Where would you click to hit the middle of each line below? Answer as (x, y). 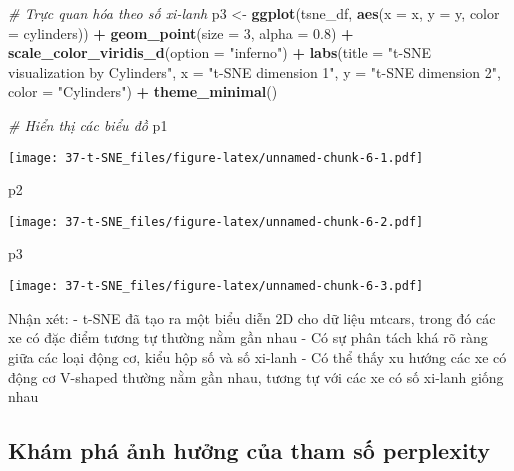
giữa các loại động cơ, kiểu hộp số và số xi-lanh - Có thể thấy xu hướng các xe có (257, 356)
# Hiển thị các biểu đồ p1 (88, 124)
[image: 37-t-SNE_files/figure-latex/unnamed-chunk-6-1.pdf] (216, 157)
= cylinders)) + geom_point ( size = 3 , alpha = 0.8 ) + (181, 32)
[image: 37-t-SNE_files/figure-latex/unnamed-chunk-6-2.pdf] (216, 221)
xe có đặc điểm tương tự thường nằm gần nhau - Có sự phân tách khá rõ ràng (248, 337)
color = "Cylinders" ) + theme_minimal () (143, 91)
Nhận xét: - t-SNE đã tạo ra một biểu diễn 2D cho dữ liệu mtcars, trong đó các (252, 317)
